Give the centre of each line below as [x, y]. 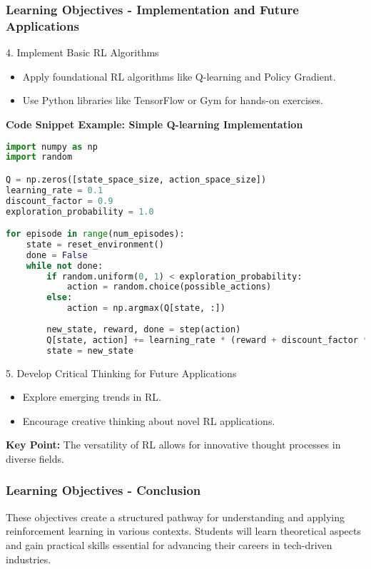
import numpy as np [52, 147]
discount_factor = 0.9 [60, 201]
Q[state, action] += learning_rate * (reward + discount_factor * [208, 340]
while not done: [65, 266]
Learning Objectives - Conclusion [103, 490]
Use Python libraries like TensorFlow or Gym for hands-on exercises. [173, 100]
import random [39, 157]
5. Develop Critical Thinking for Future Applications [121, 373]
